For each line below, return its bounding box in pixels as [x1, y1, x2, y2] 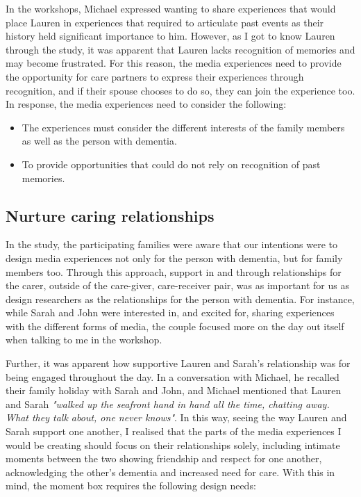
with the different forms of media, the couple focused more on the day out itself [6, 318, 344, 333]
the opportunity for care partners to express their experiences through [6, 69, 304, 83]
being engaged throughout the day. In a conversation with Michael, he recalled [6, 369, 339, 384]
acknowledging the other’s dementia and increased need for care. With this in [6, 464, 335, 479]
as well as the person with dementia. [22, 133, 177, 148]
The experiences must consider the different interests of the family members [22, 120, 345, 134]
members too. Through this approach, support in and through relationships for [6, 264, 342, 279]
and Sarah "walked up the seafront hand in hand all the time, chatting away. [6, 396, 330, 411]
